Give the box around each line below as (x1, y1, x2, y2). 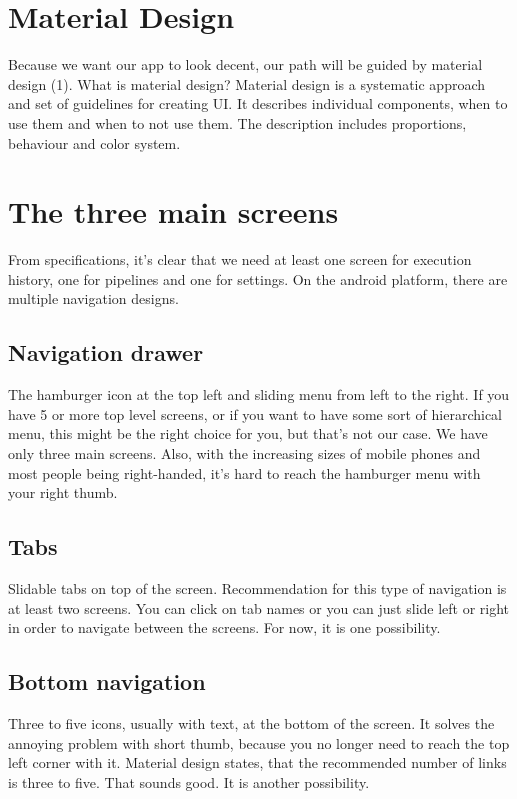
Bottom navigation (8, 666, 206, 697)
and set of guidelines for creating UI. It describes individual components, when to (8, 93, 508, 114)
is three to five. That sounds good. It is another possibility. (8, 771, 370, 792)
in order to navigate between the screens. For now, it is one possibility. (8, 617, 441, 638)
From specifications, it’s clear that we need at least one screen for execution (8, 249, 472, 270)
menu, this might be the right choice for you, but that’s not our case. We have (8, 423, 488, 444)
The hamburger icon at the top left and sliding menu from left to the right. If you (8, 384, 510, 405)
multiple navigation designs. (8, 288, 179, 309)
